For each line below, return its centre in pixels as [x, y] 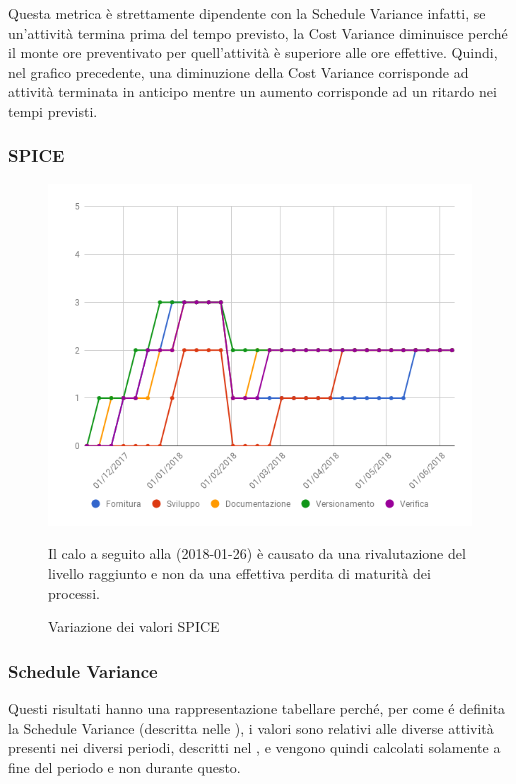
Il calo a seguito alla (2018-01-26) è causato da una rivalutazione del [257, 553]
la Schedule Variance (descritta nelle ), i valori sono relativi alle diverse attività [251, 727]
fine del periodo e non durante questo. [124, 766]
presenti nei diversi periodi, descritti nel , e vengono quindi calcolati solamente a [254, 747]
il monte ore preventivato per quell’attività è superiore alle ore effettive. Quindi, [253, 52]
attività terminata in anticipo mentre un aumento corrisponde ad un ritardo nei [252, 91]
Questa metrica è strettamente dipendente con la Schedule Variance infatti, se [247, 13]
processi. [74, 592]
